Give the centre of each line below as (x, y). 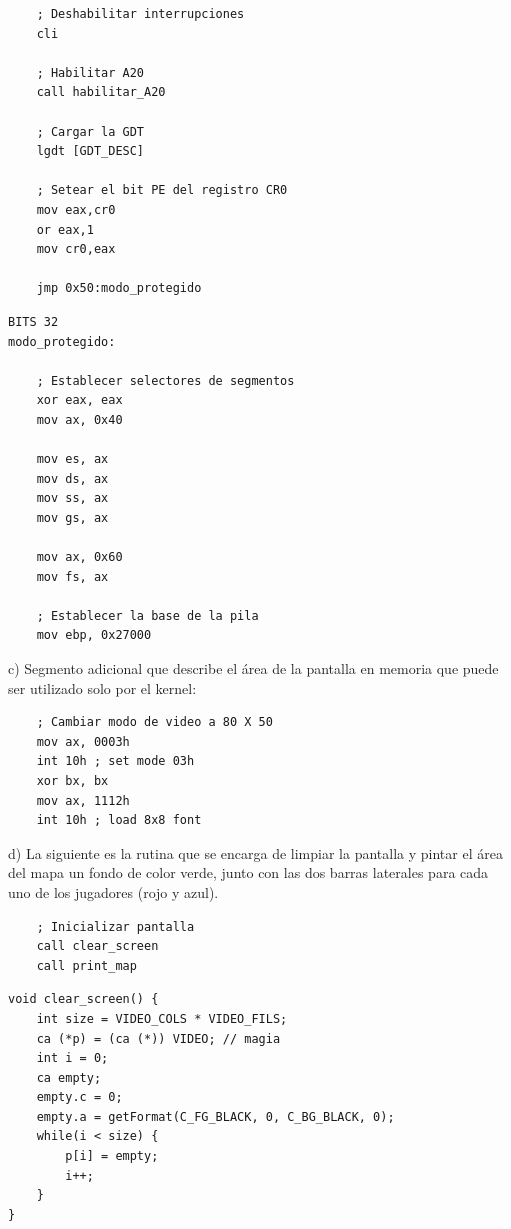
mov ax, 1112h (83, 800)
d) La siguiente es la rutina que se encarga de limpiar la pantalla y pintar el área (255, 852)
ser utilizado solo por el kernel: (102, 687)
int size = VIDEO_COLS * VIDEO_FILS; (162, 1018)
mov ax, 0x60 (79, 557)
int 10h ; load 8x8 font (119, 820)
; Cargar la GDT (90, 131)
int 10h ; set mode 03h (115, 761)
